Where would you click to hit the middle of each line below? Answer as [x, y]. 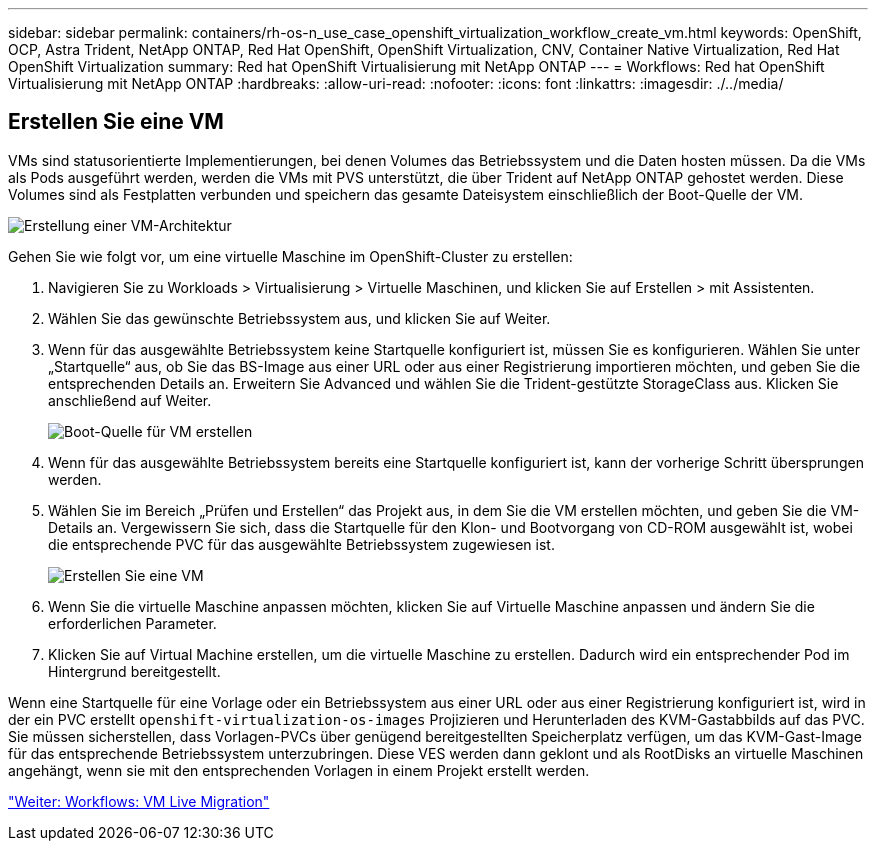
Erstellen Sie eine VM [116, 122]
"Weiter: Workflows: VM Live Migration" [139, 801]
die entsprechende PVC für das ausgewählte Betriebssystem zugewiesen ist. [301, 544]
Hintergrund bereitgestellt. [134, 671]
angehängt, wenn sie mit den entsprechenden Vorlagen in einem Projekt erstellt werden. [299, 770]
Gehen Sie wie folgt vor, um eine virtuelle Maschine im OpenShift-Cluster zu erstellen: [290, 256]
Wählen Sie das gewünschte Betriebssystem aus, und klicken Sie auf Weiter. [299, 318]
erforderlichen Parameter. [132, 623]
